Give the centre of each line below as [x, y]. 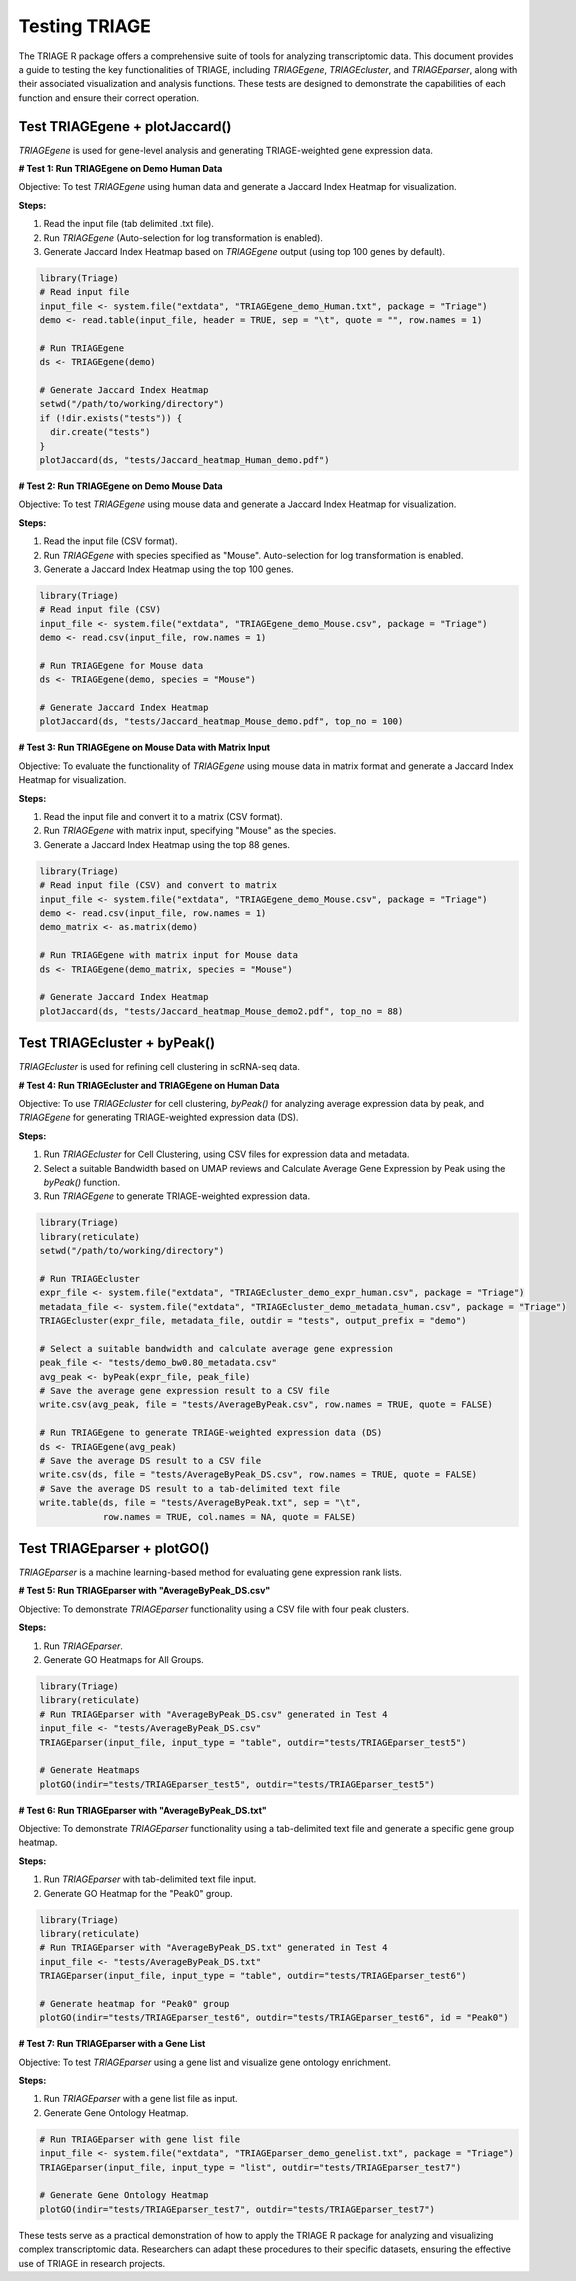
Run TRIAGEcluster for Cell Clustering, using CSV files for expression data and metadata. [226, 1154]
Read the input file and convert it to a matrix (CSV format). [163, 817]
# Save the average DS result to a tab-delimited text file [190, 1488]
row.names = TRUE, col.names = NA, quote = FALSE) [229, 1516]
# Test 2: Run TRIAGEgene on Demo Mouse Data [121, 486]
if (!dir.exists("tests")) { [111, 418]
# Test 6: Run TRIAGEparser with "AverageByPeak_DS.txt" [142, 1810]
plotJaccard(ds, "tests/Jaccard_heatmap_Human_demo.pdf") [184, 460]
